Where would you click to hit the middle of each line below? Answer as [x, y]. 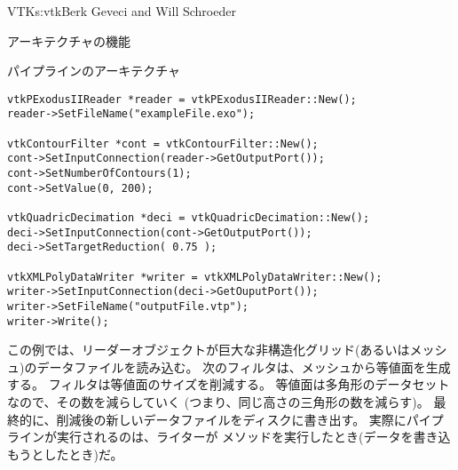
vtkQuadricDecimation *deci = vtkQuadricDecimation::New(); [189, 218]
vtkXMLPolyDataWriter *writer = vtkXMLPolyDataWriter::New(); [195, 277]
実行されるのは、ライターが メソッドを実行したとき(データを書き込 [253, 437]
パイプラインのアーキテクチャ [94, 71]
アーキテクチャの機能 [69, 40]
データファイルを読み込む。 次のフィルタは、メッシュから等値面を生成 [244, 366]
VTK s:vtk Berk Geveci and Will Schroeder [122, 11]
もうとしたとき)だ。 [65, 454]
